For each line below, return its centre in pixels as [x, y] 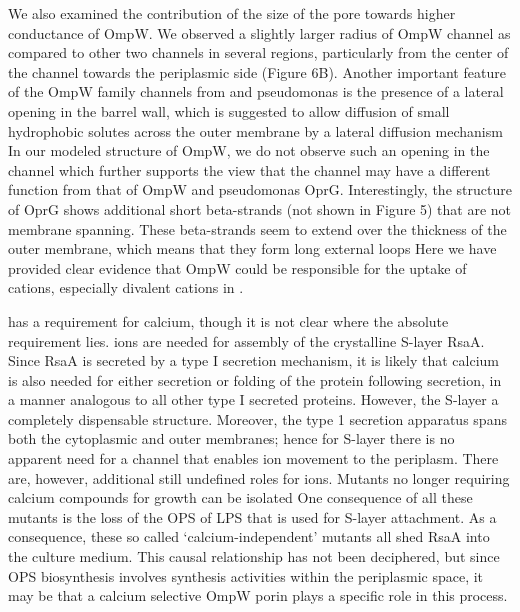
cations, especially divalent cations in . [126, 287]
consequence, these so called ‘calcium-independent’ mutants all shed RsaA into [249, 536]
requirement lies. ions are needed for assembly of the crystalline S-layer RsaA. [246, 340]
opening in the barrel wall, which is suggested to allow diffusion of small [229, 110]
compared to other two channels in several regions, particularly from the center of [258, 52]
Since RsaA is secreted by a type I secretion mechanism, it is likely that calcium [254, 360]
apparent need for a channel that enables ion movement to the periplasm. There [253, 458]
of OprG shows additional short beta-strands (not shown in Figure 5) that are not [260, 208]
